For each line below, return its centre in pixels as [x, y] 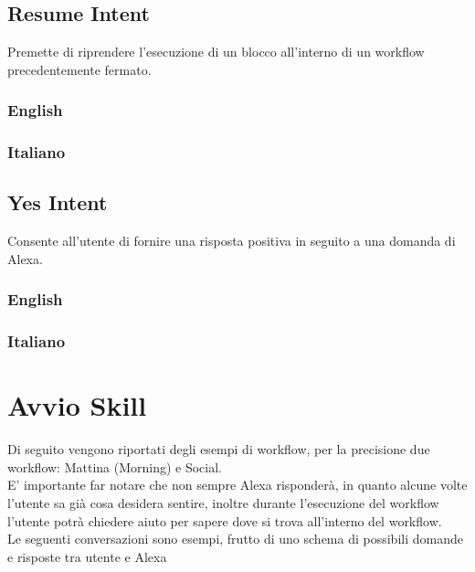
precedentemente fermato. [79, 69]
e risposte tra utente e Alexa [87, 556]
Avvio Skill [77, 405]
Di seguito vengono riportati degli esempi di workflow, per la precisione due [219, 449]
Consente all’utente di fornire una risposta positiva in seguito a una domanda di [232, 241]
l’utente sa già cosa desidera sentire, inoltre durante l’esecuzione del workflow [223, 503]
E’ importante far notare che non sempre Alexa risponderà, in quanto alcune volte [237, 485]
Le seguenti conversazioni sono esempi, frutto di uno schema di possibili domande [235, 539]
